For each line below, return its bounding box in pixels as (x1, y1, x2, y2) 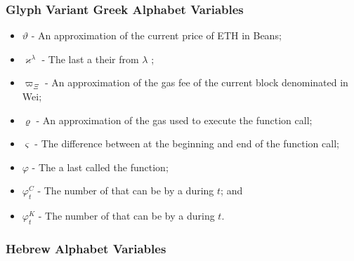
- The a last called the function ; (32, 159, 169, 174)
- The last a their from (41, 51, 139, 66)
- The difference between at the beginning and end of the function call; (34, 136, 339, 151)
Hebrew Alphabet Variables (6, 239, 166, 257)
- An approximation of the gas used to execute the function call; (36, 112, 313, 127)
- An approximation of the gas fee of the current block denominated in (44, 75, 348, 90)
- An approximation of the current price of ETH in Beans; (31, 28, 282, 43)
